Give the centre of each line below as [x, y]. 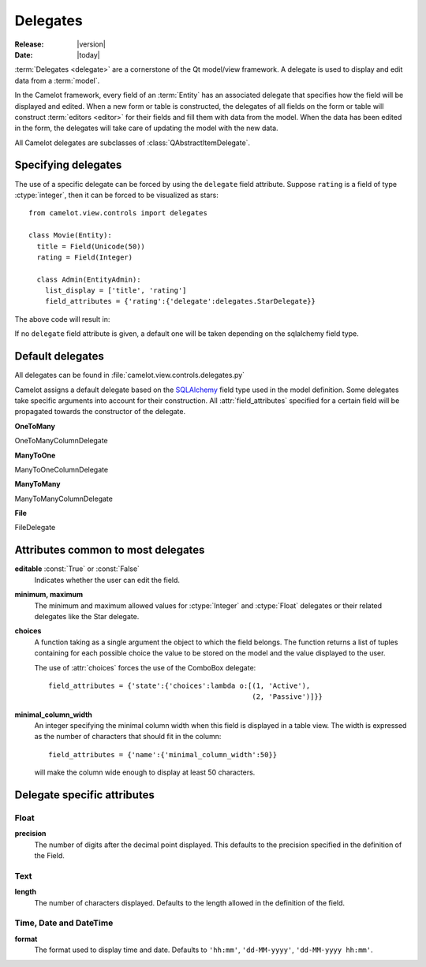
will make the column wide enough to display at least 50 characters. [145, 772]
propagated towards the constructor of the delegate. [100, 412]
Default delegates [59, 356]
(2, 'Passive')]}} [288, 697]
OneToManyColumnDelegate [61, 441]
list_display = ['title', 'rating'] [116, 291]
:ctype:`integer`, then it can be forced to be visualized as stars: [116, 195]
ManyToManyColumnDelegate [64, 498]
